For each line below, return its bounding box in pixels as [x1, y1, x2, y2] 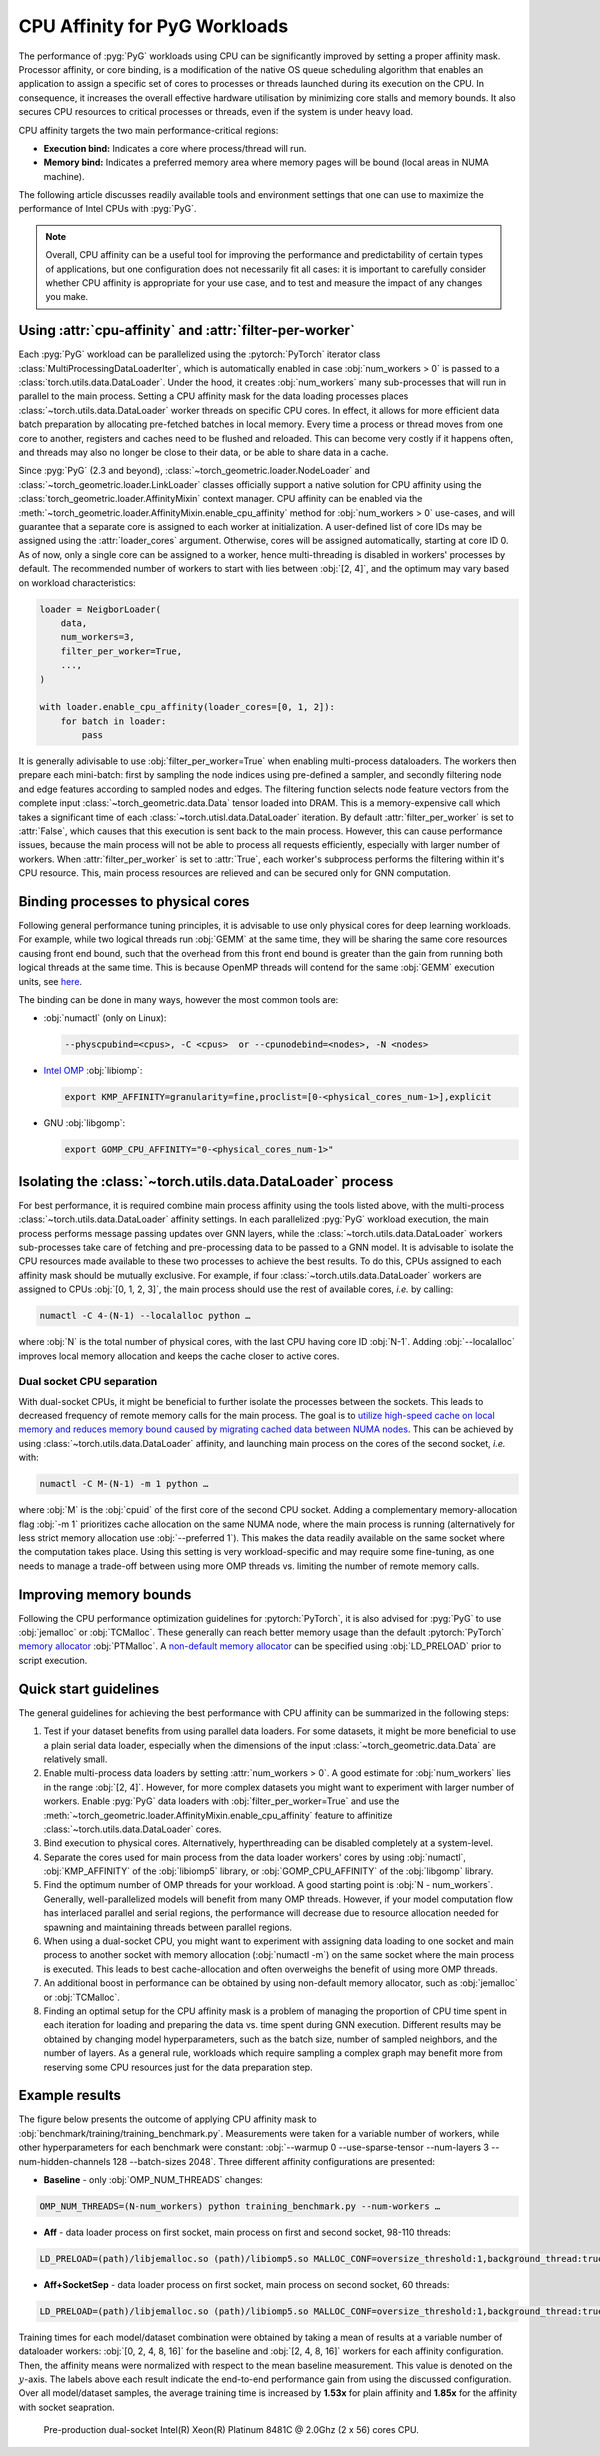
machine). [43, 170, 85, 182]
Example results [18, 2087, 122, 2104]
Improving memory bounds [18, 1586, 192, 1603]
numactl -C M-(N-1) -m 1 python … [39, 1478, 209, 1490]
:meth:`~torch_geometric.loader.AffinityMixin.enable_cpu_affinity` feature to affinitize [43, 1809, 393, 1821]
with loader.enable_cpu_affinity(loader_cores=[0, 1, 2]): [39, 701, 335, 713]
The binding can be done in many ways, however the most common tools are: [18, 994, 339, 1006]
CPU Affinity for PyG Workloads [18, 15, 289, 37]
